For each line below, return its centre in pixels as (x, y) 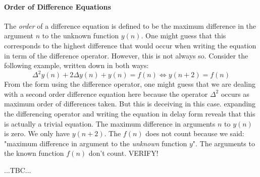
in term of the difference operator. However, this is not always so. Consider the (126, 55)
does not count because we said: (195, 133)
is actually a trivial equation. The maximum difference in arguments (110, 123)
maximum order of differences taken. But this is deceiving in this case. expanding (130, 104)
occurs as (235, 94)
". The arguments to (224, 143)
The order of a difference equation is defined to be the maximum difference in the (130, 25)
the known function (34, 153)
